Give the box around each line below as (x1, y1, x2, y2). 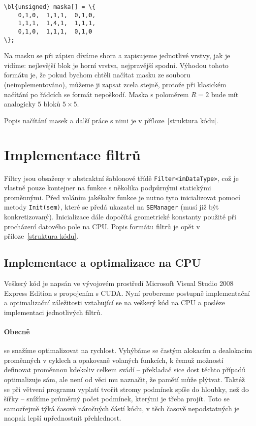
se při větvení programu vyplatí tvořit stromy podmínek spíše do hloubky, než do (4, 384, 249, 394)
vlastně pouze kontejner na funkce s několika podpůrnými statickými (4, 182, 211, 193)
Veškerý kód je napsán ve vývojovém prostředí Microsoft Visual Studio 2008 (4, 278, 234, 288)
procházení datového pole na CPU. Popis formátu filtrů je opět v (4, 221, 200, 231)
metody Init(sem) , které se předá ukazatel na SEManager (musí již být (4, 202, 219, 212)
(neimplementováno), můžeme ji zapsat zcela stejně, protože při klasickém (4, 79, 226, 90)
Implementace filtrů (4, 144, 141, 164)
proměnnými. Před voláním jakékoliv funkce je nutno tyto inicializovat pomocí (4, 192, 240, 202)
